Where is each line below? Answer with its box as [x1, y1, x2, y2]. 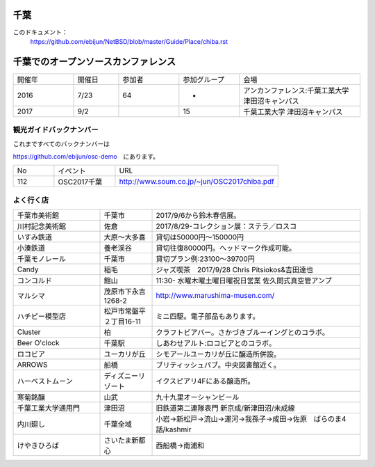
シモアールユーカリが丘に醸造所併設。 [156, 349, 281, 359]
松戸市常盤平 [103, 306, 146, 316]
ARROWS [17, 360, 48, 370]
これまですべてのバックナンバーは [12, 139, 110, 148]
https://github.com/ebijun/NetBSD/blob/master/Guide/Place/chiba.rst [30, 37, 228, 45]
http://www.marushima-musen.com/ [156, 291, 275, 301]
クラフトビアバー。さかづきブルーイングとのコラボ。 [156, 328, 330, 338]
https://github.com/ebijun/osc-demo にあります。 [12, 152, 160, 160]
